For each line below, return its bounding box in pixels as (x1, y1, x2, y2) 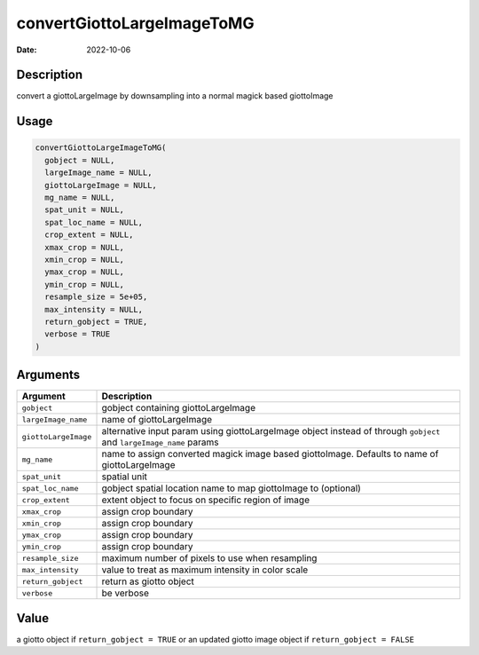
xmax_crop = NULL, (44, 242, 124, 252)
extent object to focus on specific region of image (101, 493, 310, 506)
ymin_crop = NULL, (44, 280, 124, 289)
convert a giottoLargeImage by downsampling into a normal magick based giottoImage (16, 91, 334, 101)
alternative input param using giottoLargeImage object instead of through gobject (101, 425, 441, 438)
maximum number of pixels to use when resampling (101, 552, 318, 564)
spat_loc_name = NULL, (44, 217, 144, 227)
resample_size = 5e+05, (44, 292, 148, 302)
